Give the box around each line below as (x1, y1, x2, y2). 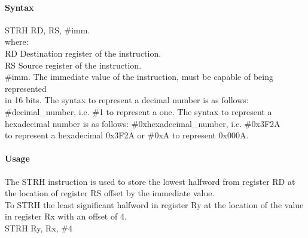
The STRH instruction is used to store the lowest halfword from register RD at (5, 175, 295, 187)
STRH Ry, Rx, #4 (5, 221, 72, 234)
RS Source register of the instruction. (5, 58, 142, 71)
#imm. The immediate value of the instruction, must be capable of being (5, 70, 273, 83)
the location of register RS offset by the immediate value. (5, 187, 215, 199)
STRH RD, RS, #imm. (5, 23, 90, 36)
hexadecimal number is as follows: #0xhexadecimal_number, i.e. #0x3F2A (5, 117, 280, 129)
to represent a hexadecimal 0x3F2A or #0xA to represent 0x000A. (5, 129, 249, 141)
